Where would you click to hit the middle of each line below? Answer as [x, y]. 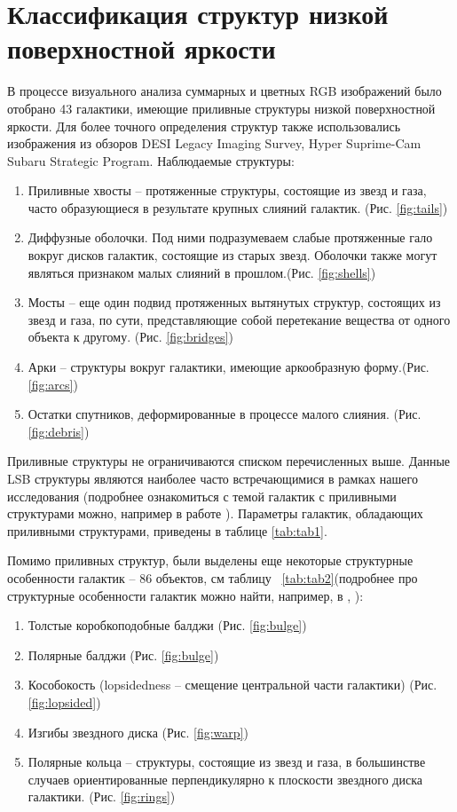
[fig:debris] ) [59, 431]
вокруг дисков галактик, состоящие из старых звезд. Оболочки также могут [232, 255]
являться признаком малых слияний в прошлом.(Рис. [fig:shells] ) [202, 272]
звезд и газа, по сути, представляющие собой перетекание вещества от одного [239, 319]
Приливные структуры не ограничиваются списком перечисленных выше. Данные [229, 461]
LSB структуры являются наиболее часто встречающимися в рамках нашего [213, 478]
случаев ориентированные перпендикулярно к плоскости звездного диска [225, 779]
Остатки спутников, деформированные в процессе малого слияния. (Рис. [225, 414]
